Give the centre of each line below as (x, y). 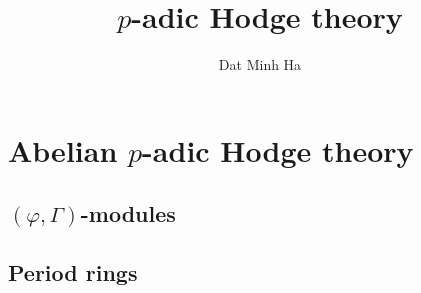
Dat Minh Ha (260, 64)
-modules (128, 213)
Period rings (73, 272)
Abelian (63, 149)
